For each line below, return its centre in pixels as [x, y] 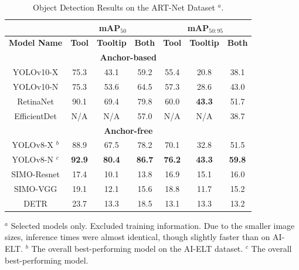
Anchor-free [128, 130]
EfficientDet [35, 115]
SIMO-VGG [35, 188]
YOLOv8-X [33, 145]
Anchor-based [128, 57]
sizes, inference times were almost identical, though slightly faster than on [137, 237]
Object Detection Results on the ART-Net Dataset [124, 7]
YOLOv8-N [33, 159]
